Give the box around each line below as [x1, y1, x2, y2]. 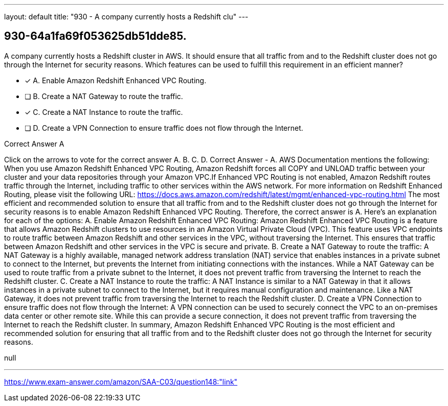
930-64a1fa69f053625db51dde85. [4, 30, 187, 43]
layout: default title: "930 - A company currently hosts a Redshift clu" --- [4, 12, 249, 21]
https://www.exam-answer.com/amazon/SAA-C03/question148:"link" [4, 377, 238, 386]
